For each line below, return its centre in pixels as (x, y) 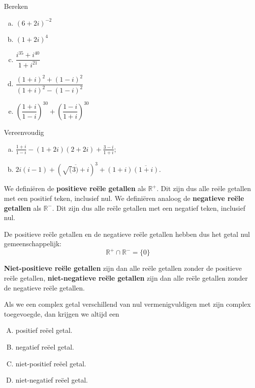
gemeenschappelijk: (33, 243)
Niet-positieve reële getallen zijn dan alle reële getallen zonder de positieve (123, 268)
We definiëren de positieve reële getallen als (75, 188)
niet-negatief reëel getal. (52, 380)
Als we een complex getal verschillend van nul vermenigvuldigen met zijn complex (127, 304)
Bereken (16, 6)
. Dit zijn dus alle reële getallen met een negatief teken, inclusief (149, 208)
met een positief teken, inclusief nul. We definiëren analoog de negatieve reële (124, 198)
